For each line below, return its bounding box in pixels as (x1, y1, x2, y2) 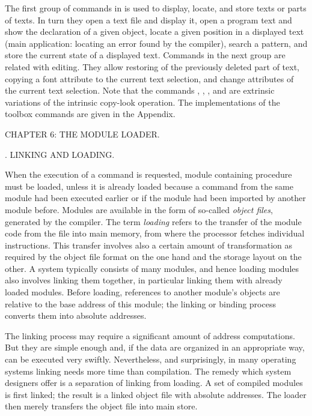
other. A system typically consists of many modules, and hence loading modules (5, 262, 299, 274)
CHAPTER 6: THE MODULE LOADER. (5, 127, 160, 140)
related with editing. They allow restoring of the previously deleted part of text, (5, 60, 299, 73)
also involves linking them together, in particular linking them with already (5, 274, 283, 286)
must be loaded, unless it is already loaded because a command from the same (5, 179, 293, 192)
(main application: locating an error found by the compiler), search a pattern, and (5, 37, 308, 49)
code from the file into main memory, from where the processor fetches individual (5, 227, 305, 240)
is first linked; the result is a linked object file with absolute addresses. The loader (5, 388, 307, 400)
